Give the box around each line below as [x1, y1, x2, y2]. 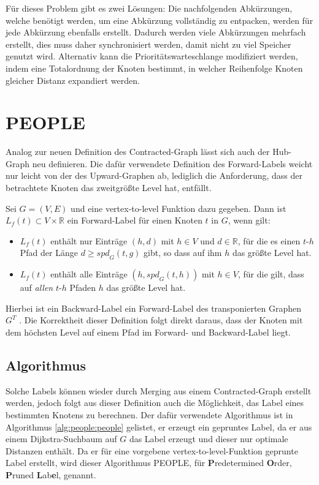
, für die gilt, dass [237, 268, 304, 280]
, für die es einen [237, 234, 301, 247]
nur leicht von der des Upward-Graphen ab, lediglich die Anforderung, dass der [6, 169, 303, 182]
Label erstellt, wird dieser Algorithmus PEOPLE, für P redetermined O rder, [6, 456, 292, 469]
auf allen [20, 281, 53, 294]
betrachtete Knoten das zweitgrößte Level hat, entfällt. [6, 181, 212, 194]
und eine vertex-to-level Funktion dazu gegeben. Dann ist [71, 201, 286, 214]
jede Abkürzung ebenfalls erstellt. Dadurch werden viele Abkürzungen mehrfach [6, 26, 306, 39]
